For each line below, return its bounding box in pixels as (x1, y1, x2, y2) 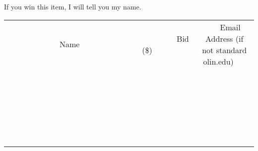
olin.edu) (203, 55, 234, 67)
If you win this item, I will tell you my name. (4, 1, 141, 11)
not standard (202, 44, 247, 56)
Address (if (205, 32, 244, 44)
